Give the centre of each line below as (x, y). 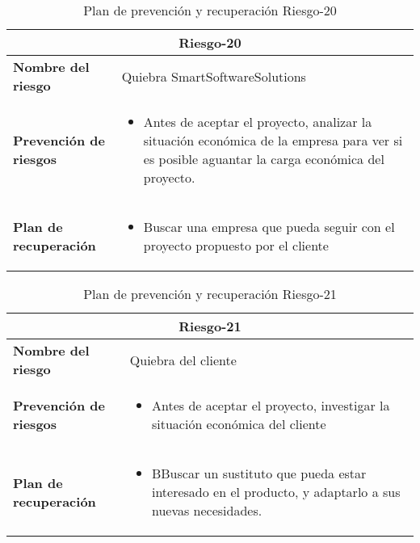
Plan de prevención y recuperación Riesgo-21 (210, 294)
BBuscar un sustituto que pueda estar (259, 473)
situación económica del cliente (239, 424)
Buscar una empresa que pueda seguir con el (269, 227)
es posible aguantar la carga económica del (264, 159)
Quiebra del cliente (183, 360)
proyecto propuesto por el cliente (236, 245)
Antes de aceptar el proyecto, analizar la (258, 122)
